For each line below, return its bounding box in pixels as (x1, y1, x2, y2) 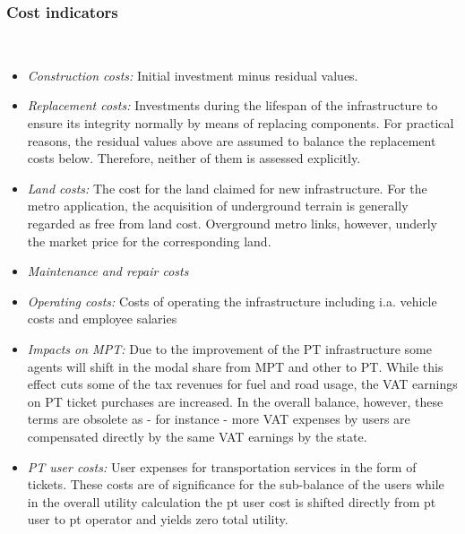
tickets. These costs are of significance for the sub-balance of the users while (27, 475, 444, 494)
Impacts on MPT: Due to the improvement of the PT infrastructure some (27, 339, 432, 357)
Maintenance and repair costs (27, 262, 189, 280)
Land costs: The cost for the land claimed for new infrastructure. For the (27, 178, 427, 197)
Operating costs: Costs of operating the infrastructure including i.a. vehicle (27, 291, 437, 310)
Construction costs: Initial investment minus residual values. (27, 65, 358, 84)
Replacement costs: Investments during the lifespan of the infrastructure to (27, 96, 438, 115)
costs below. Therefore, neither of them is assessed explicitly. (27, 149, 361, 168)
